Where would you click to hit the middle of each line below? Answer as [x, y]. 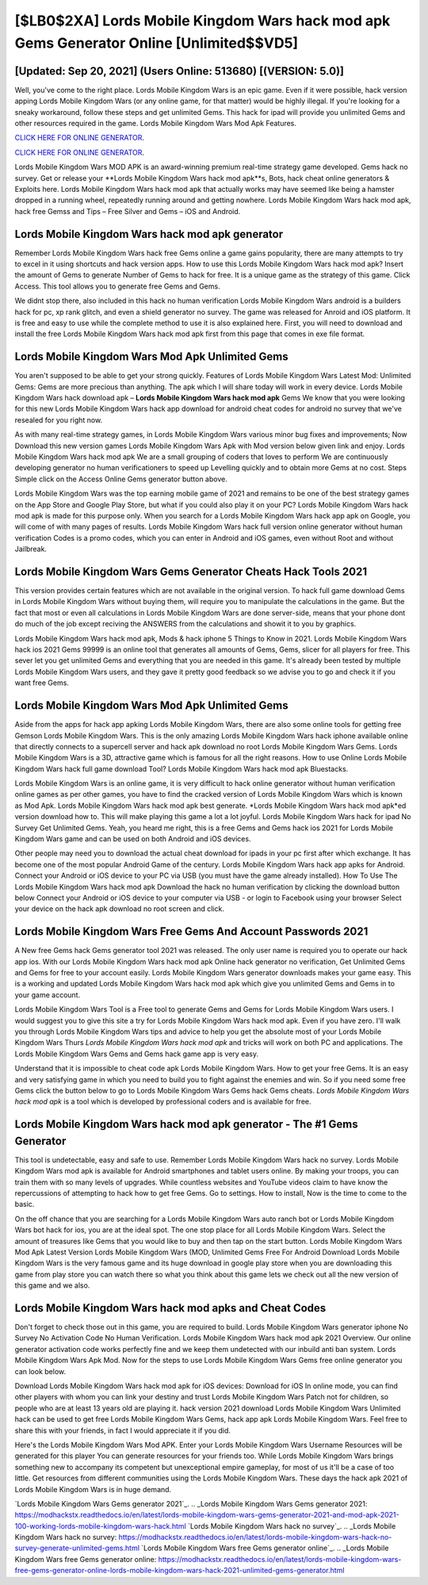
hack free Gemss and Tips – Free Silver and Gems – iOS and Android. [128, 211]
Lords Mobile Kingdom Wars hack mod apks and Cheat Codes [170, 1308]
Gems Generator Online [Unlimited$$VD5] [157, 43]
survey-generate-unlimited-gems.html [77, 1548]
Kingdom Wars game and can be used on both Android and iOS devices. [133, 839]
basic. [25, 1204]
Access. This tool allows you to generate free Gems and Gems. [118, 286]
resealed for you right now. [59, 419]
